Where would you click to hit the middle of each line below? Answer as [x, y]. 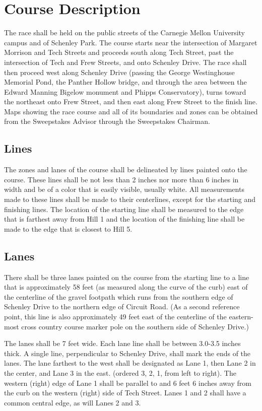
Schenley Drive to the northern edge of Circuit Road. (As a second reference [122, 306]
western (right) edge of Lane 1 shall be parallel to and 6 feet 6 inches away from [128, 383]
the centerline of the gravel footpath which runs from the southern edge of [119, 296]
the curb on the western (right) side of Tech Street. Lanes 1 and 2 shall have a [125, 393]
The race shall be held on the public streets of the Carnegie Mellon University [125, 32]
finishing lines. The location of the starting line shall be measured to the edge [124, 209]
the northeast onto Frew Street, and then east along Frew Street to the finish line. [131, 101]
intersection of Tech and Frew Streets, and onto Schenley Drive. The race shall [125, 62]
